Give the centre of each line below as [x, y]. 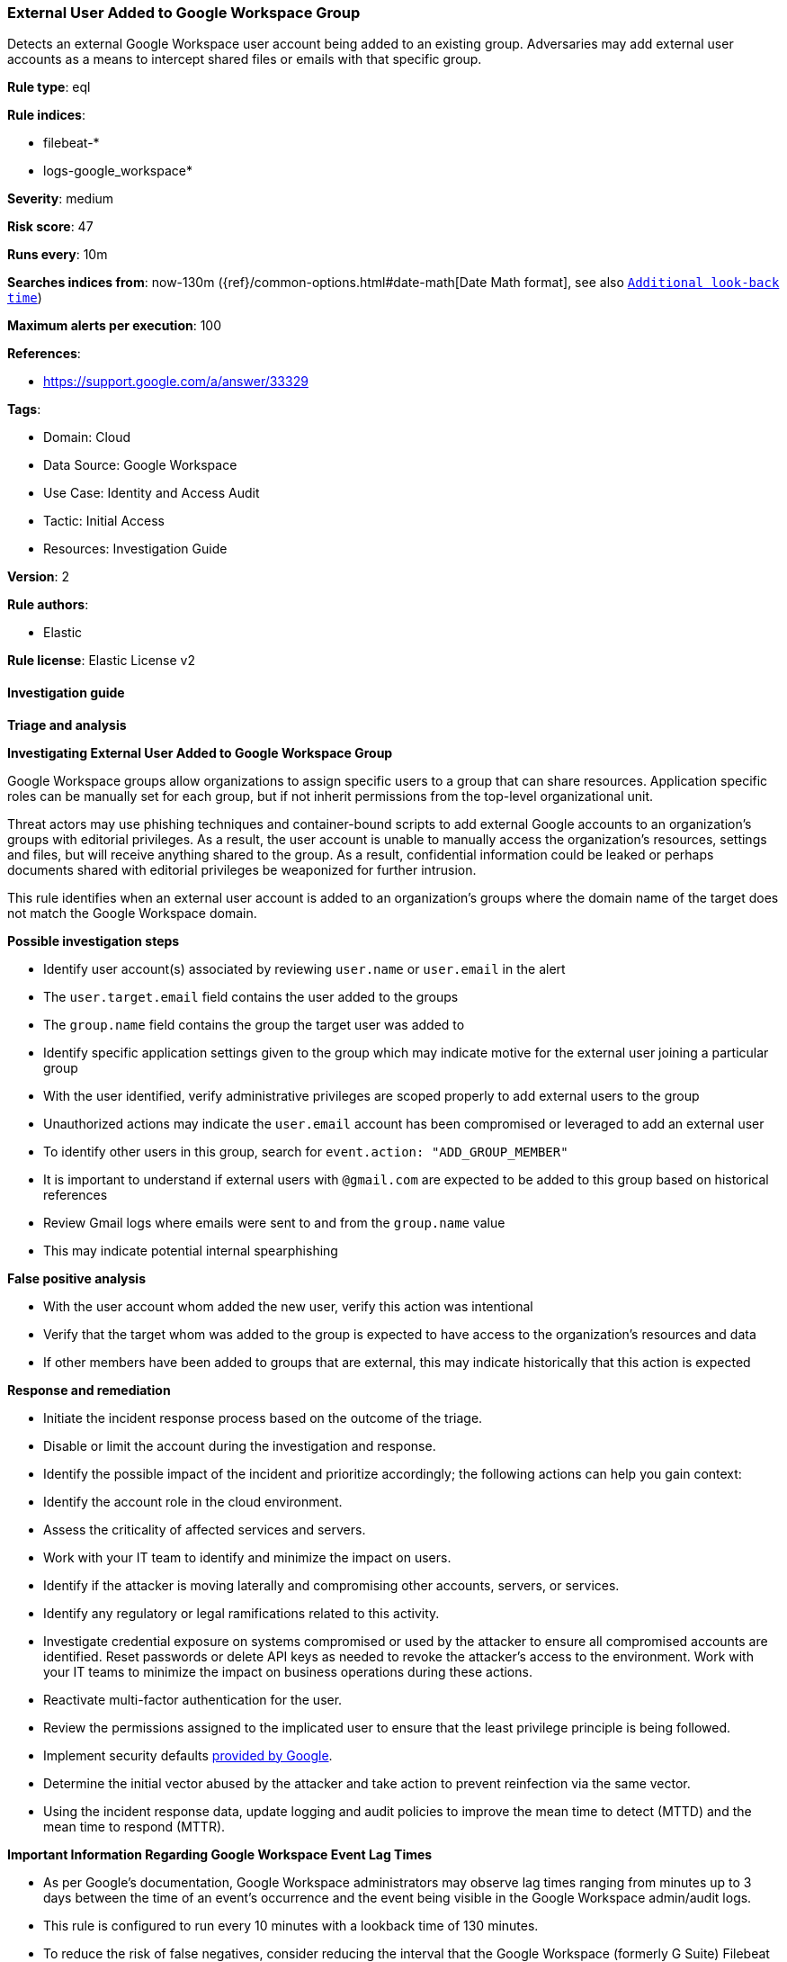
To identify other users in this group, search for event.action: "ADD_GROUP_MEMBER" [306, 1151]
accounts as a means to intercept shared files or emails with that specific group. [245, 59]
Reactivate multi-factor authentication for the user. [193, 1699]
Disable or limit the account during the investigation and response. [240, 1445]
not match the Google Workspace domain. [132, 913]
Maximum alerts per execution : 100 [115, 326]
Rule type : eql [49, 87]
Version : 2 [39, 577]
